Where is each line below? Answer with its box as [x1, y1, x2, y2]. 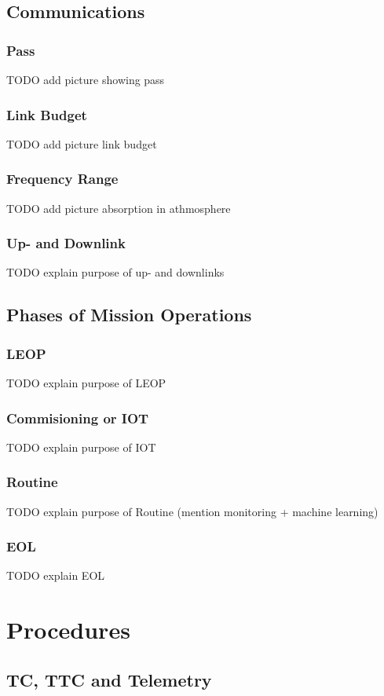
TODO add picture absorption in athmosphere [6, 200, 231, 216]
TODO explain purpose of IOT [6, 438, 156, 455]
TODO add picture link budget [6, 135, 157, 152]
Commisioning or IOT [6, 408, 149, 427]
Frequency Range [6, 169, 119, 189]
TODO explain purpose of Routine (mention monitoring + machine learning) [6, 503, 379, 519]
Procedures [6, 614, 130, 646]
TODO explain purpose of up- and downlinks [6, 264, 225, 280]
